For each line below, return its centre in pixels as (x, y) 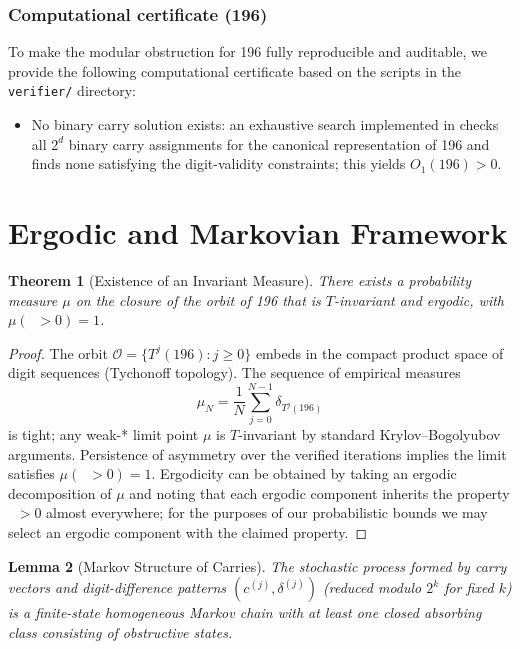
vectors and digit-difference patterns (117, 587)
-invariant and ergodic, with (419, 299)
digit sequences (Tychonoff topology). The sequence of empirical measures (234, 372)
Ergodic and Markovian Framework (258, 232)
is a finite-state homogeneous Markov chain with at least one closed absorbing (245, 612)
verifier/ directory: (72, 90)
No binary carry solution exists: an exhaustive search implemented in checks (265, 124)
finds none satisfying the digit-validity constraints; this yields (218, 163)
